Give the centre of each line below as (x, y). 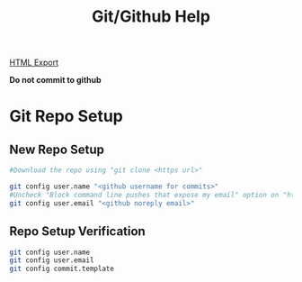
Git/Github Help (151, 17)
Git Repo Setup (67, 117)
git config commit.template (62, 269)
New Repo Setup (57, 149)
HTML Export (34, 63)
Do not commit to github (55, 80)
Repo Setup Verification (77, 232)
